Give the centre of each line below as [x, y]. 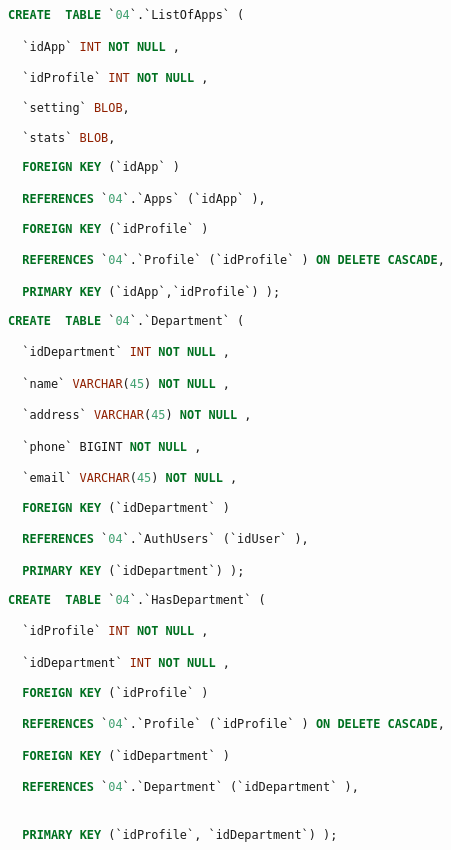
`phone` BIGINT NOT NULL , [112, 446]
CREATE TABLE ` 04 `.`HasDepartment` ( [137, 599]
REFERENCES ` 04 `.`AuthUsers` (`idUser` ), [165, 539]
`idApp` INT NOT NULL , [101, 46]
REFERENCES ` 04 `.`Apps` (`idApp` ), [144, 198]
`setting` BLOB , [76, 107]
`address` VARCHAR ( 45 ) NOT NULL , [137, 415]
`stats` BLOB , [69, 137]
